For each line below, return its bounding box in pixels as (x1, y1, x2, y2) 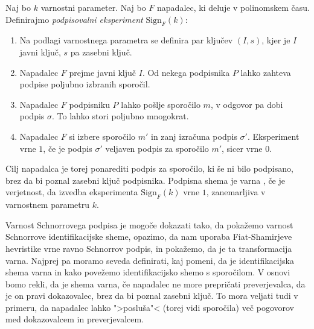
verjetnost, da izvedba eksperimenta (5, 186, 138, 198)
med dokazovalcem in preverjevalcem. (5, 313, 144, 325)
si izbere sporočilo (69, 130, 136, 142)
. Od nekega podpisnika (142, 66, 230, 78)
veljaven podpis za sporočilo (105, 142, 209, 154)
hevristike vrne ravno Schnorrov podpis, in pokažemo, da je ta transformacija (5, 242, 292, 254)
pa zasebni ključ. (70, 45, 132, 58)
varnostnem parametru (5, 198, 90, 211)
